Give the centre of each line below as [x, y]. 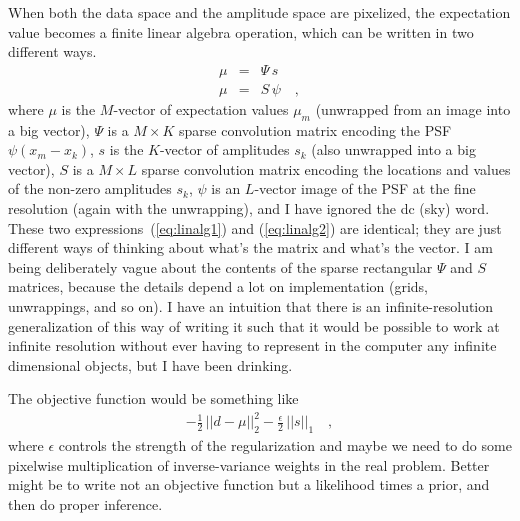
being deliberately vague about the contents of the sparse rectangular [220, 266]
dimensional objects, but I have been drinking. [150, 364]
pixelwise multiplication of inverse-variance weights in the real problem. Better [249, 464]
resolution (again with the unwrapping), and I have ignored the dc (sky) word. [249, 208]
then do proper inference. [85, 504]
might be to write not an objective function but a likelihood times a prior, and [249, 484]
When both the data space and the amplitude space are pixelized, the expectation [259, 12]
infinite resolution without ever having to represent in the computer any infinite [252, 345]
